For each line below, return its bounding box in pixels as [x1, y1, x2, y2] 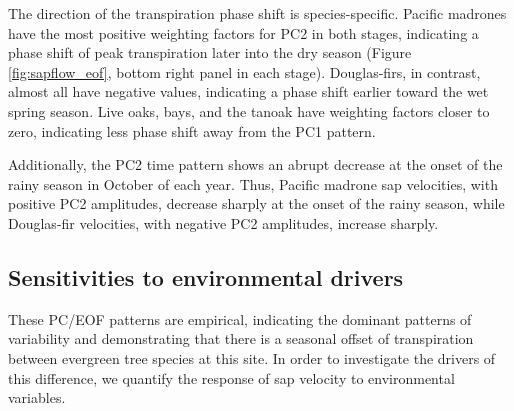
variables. [8, 387, 66, 408]
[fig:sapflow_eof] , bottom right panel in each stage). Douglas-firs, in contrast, [8, 61, 481, 82]
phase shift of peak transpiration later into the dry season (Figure [8, 42, 412, 63]
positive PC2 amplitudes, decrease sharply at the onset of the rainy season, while [8, 193, 505, 214]
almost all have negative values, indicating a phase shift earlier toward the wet [8, 81, 489, 102]
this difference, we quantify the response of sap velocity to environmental [8, 367, 455, 388]
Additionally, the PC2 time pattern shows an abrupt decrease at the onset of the [8, 154, 503, 175]
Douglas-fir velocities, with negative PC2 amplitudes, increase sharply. [8, 212, 439, 233]
